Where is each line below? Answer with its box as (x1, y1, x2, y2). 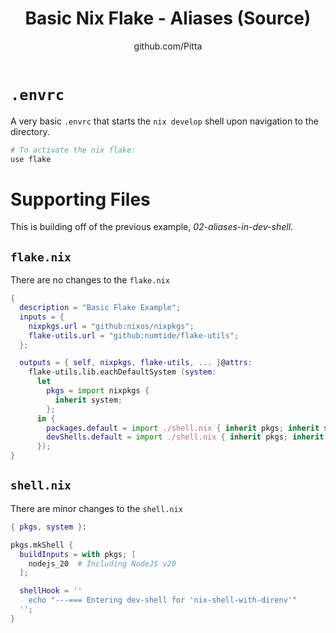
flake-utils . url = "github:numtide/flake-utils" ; (28, 330, 240, 341)
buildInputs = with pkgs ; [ (19, 549, 137, 559)
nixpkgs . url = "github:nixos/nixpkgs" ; (28, 321, 195, 331)
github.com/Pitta (133, 40, 203, 52)
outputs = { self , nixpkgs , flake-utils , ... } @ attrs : (19, 358, 253, 368)
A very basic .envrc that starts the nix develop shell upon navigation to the (10, 115, 319, 127)
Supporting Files (10, 188, 151, 211)
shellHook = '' (19, 586, 83, 596)
